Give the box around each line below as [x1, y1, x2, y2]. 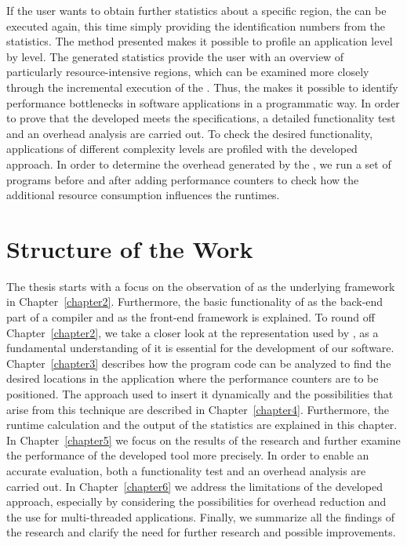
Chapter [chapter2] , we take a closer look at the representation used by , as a [6, 324, 379, 340]
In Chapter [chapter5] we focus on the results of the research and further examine [6, 431, 401, 448]
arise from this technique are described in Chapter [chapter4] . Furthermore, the [6, 401, 390, 417]
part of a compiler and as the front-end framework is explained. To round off [6, 309, 375, 325]
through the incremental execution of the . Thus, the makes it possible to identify [6, 78, 398, 95]
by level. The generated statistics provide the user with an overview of [6, 48, 344, 64]
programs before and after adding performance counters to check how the [6, 171, 359, 187]
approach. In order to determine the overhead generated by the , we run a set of [6, 155, 391, 172]
